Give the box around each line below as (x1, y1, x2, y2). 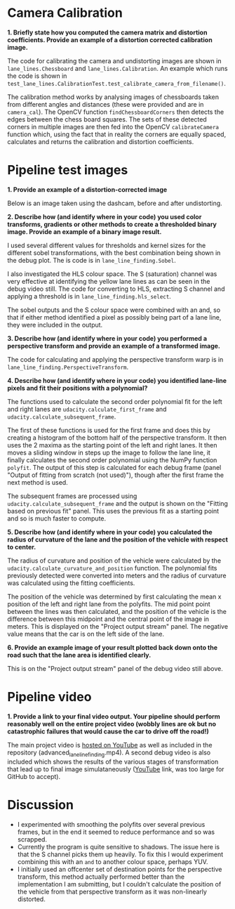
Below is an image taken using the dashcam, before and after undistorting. (7, 199, 222, 207)
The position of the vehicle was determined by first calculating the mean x (7, 592, 222, 601)
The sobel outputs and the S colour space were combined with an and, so (7, 306, 221, 314)
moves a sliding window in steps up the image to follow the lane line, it (7, 448, 210, 457)
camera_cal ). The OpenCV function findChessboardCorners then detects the (7, 107, 224, 116)
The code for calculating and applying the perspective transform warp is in (7, 355, 224, 363)
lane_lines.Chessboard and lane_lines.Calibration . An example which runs (7, 64, 228, 72)
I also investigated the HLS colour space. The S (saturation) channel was (7, 269, 217, 278)
